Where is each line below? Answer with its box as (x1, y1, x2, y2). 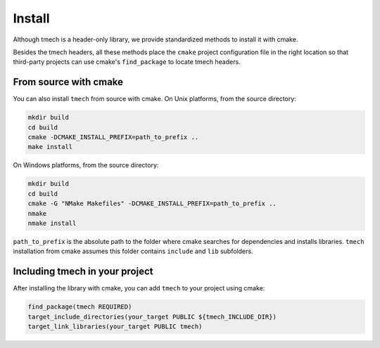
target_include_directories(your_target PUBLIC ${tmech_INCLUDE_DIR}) (27, 313, 277, 321)
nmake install (27, 219, 77, 227)
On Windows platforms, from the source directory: (13, 161, 159, 169)
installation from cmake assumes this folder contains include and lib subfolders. (13, 247, 253, 256)
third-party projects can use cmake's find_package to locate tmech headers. (13, 58, 241, 66)
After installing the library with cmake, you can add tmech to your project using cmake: (13, 284, 265, 292)
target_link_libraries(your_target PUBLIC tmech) (27, 322, 203, 330)
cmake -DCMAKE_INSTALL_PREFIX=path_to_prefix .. (27, 134, 199, 141)
